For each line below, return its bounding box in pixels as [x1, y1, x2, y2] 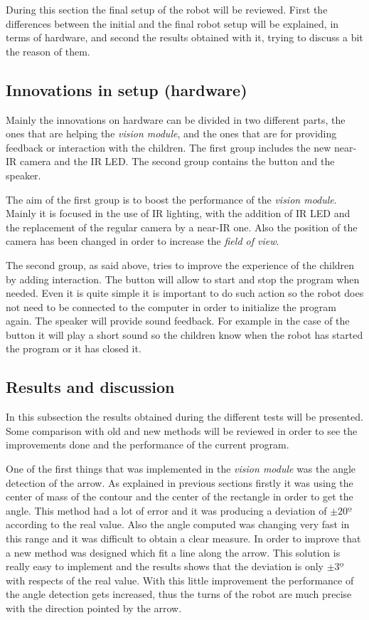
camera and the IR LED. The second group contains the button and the [20, 154, 335, 169]
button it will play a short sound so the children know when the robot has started [6, 327, 363, 342]
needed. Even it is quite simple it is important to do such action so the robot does [6, 285, 364, 300]
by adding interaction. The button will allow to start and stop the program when [6, 271, 360, 286]
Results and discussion [6, 376, 175, 398]
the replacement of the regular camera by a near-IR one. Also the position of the [6, 219, 358, 234]
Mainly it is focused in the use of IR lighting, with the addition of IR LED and [6, 206, 351, 221]
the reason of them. [6, 43, 90, 58]
